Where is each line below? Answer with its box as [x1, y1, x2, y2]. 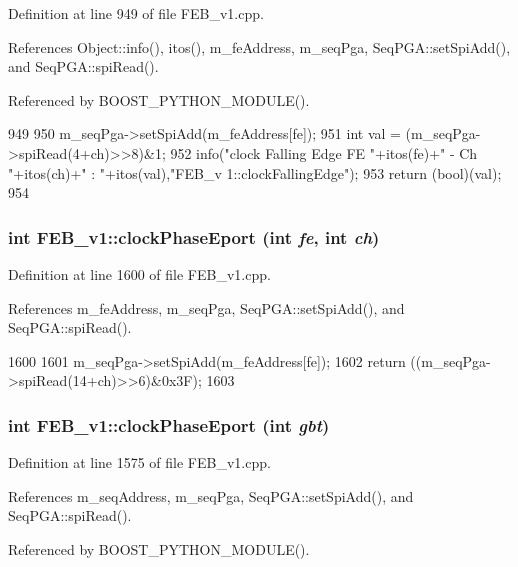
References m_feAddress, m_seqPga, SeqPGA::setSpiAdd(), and [8, 297, 405, 318]
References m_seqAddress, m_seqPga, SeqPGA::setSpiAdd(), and [8, 485, 414, 506]
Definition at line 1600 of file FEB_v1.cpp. [8, 263, 271, 284]
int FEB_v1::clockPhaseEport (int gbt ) [8, 412, 330, 437]
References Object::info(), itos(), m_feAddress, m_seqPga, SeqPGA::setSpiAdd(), [8, 36, 511, 57]
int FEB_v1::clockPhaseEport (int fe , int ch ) [8, 224, 380, 249]
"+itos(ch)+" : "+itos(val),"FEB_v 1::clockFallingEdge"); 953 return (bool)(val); [8, 162, 502, 183]
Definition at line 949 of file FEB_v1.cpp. [8, 3, 264, 23]
